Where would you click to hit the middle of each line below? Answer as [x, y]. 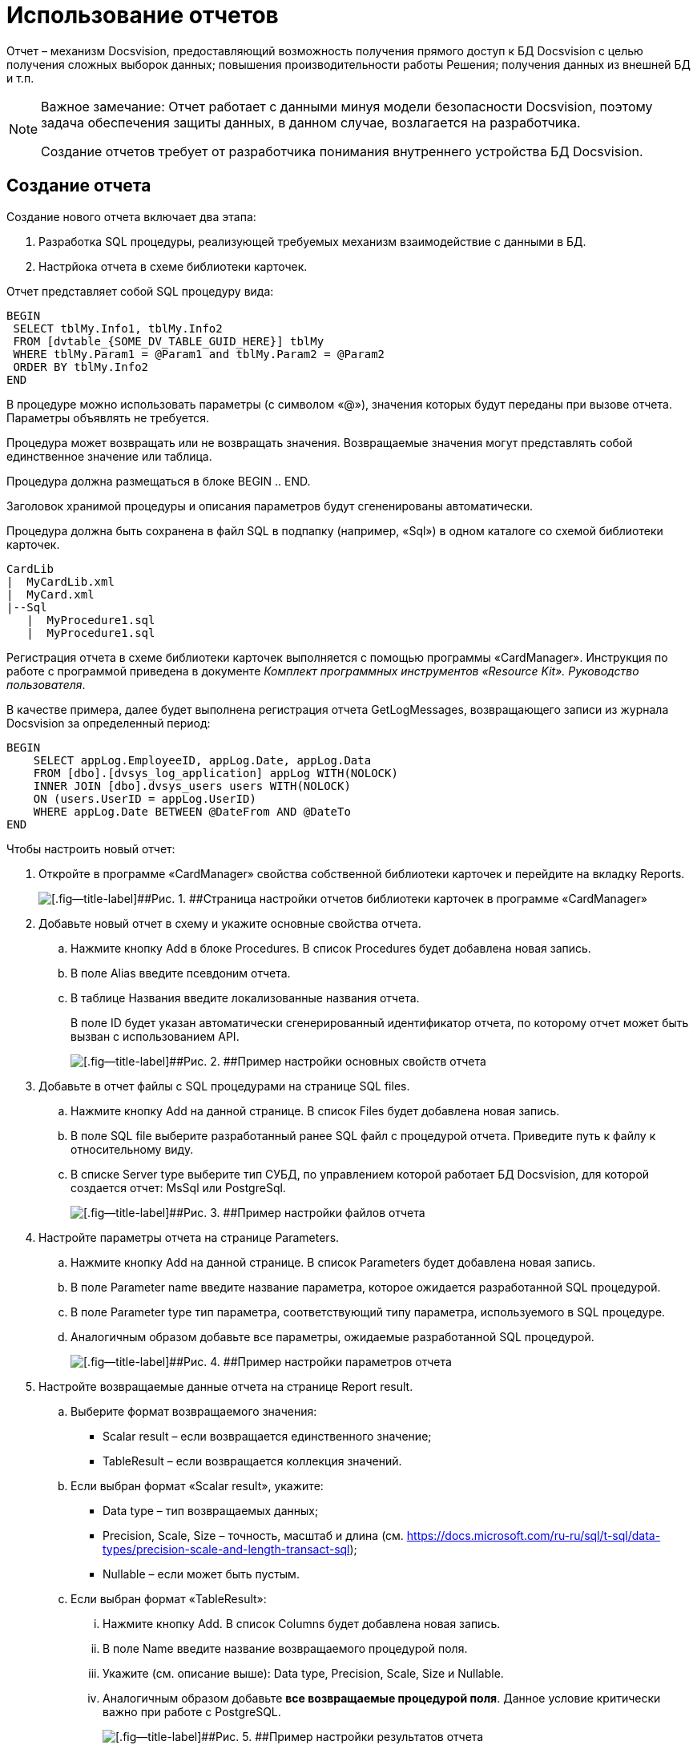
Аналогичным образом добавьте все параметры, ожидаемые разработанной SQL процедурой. [332, 1336]
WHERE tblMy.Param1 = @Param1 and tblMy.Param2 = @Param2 [199, 354]
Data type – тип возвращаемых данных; [211, 1510]
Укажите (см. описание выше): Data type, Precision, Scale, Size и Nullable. [303, 1673]
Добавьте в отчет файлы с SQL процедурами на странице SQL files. [224, 1086]
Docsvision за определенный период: [109, 723]
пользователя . [46, 684]
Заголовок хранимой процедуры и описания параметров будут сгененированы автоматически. [270, 506]
